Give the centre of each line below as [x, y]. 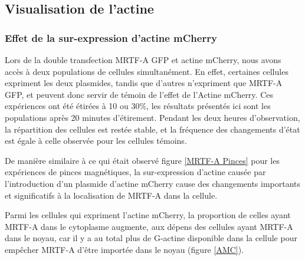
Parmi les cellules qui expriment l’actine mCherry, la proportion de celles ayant [148, 215]
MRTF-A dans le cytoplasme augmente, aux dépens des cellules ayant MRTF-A [149, 226]
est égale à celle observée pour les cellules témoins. [96, 141]
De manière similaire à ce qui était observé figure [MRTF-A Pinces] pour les [142, 160]
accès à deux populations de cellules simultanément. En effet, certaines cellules [147, 71]
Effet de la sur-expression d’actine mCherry [111, 37]
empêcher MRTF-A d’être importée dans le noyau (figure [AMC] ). [124, 249]
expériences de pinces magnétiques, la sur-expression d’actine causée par [135, 172]
